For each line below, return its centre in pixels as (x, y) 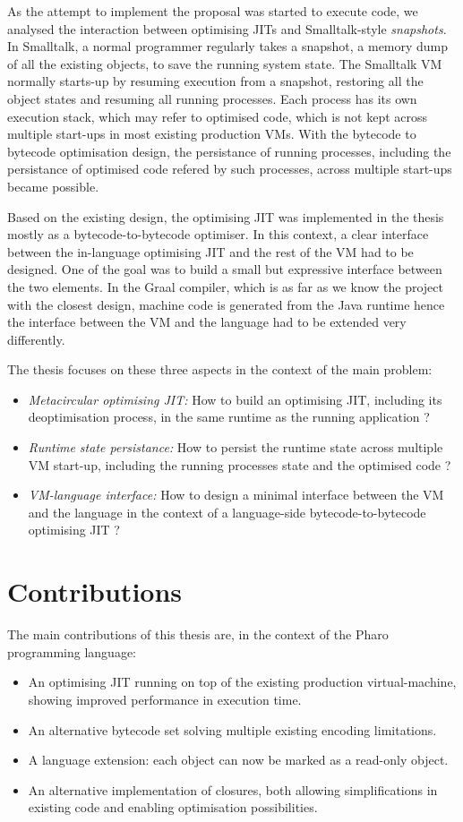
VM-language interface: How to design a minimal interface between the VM (236, 495)
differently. (36, 339)
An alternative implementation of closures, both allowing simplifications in (233, 789)
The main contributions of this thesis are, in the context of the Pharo (198, 634)
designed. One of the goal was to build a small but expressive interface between (225, 269)
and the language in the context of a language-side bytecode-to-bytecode (227, 512)
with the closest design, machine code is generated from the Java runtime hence (226, 304)
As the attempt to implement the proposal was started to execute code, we (213, 11)
